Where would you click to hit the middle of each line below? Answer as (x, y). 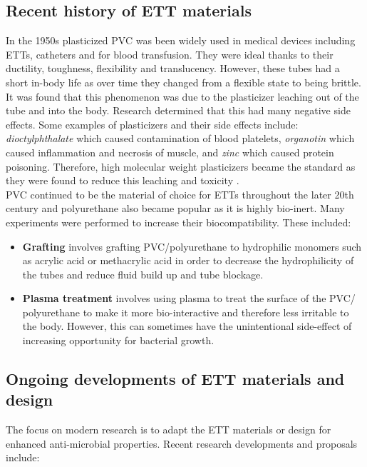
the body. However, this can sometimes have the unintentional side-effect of (187, 326)
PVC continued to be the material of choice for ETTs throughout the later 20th (180, 194)
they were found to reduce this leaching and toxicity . (123, 180)
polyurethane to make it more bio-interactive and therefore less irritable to (186, 312)
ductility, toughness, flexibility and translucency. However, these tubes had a (173, 68)
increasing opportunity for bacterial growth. (118, 340)
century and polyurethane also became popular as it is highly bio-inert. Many (175, 208)
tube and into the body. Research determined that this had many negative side (178, 110)
